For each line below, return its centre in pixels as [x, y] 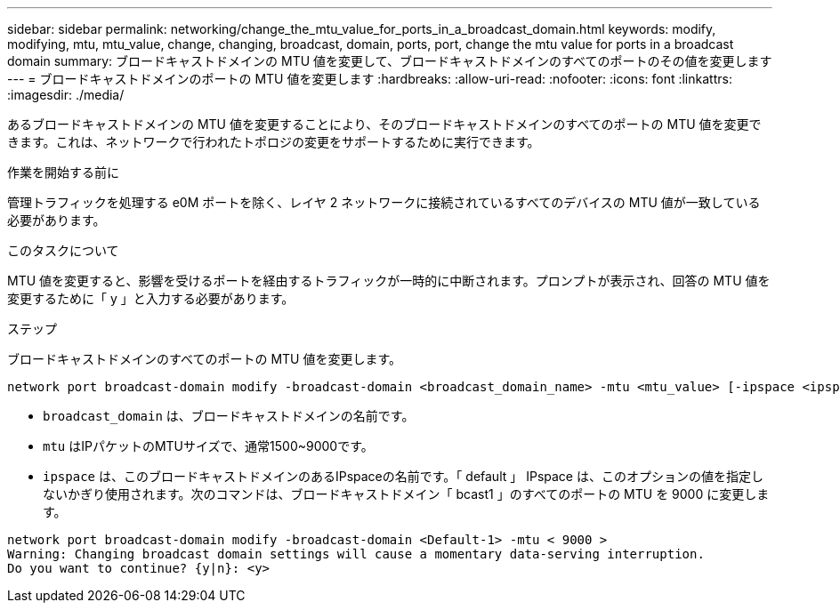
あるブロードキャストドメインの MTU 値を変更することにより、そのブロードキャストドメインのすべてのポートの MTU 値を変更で [384, 124]
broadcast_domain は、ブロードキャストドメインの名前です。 [229, 416]
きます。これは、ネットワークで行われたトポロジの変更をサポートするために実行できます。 [274, 142]
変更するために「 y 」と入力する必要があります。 [151, 298]
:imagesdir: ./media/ [66, 95]
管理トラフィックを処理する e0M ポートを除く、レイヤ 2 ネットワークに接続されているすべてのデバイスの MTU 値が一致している [384, 202]
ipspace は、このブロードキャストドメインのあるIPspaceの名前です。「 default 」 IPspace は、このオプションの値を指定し [403, 476]
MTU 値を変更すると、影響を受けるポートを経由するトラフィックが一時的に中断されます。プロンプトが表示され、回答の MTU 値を [389, 281]
